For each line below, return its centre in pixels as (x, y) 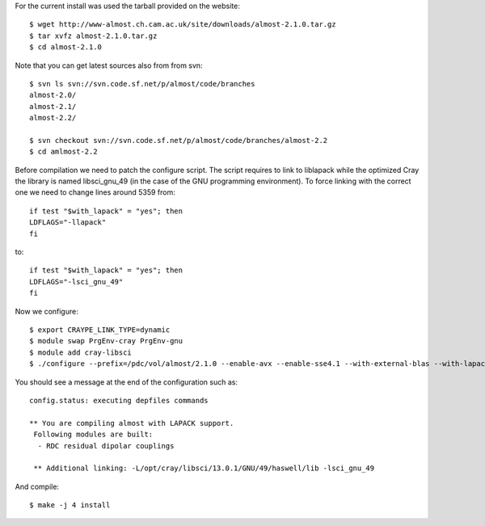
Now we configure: (46, 311)
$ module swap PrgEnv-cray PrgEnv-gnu (106, 341)
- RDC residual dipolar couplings (106, 446)
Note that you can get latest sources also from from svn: (109, 65)
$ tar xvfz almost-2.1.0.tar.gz (93, 36)
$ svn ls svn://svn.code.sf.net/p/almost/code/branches (142, 84)
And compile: (37, 486)
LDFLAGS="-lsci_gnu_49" (76, 282)
